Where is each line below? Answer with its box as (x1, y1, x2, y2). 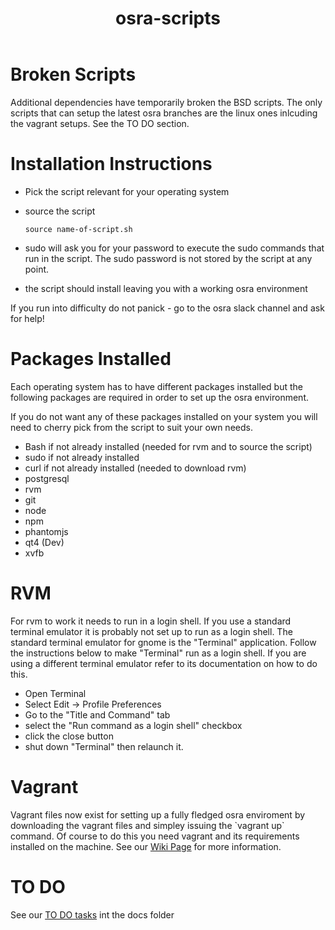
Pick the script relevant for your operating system (24, 185, 230, 197)
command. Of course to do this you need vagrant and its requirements (10, 830, 300, 842)
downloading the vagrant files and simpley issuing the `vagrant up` (10, 819, 285, 831)
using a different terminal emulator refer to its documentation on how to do (10, 657, 318, 669)
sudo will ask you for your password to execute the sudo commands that (24, 242, 325, 254)
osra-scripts (115, 7, 221, 30)
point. (24, 263, 50, 275)
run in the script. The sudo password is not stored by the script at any (24, 252, 313, 264)
